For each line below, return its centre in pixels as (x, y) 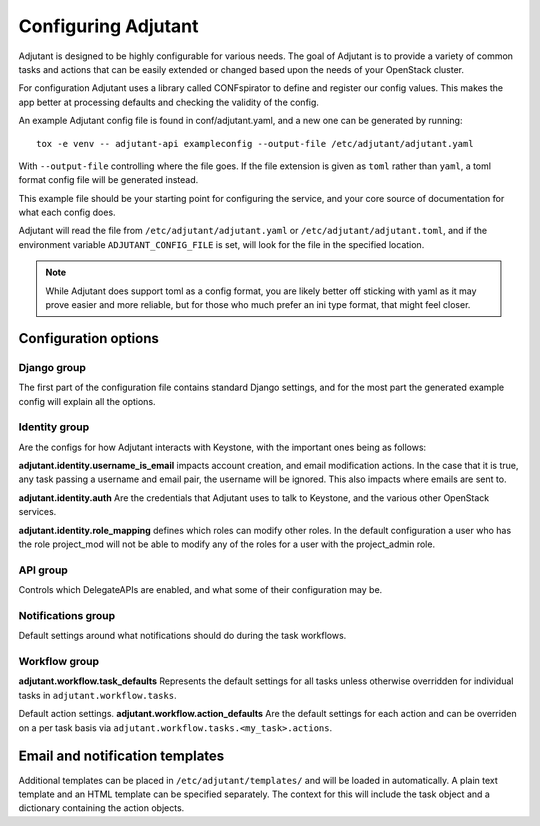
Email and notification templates (121, 756)
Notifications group (67, 615)
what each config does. (67, 212)
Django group (52, 367)
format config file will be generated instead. (108, 180)
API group (43, 570)
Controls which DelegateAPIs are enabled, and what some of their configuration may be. (200, 590)
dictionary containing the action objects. (101, 808)
